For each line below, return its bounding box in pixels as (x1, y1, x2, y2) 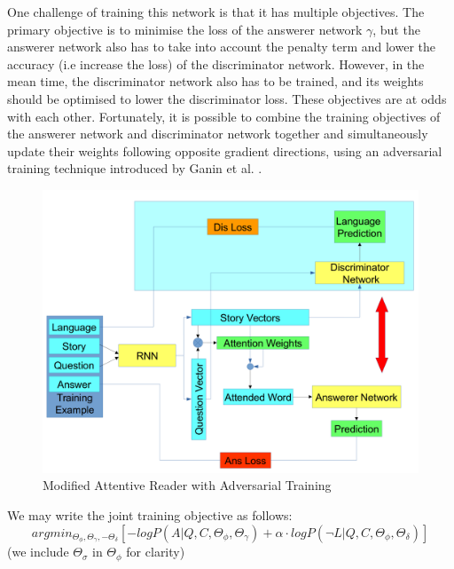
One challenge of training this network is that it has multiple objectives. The (7, 3, 425, 20)
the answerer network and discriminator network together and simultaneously (7, 124, 428, 143)
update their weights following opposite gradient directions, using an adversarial (7, 141, 442, 160)
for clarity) (126, 542, 185, 561)
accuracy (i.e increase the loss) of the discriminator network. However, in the (7, 54, 425, 73)
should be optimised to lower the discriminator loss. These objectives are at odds (7, 89, 447, 107)
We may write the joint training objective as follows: (7, 505, 293, 524)
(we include (7, 542, 69, 561)
